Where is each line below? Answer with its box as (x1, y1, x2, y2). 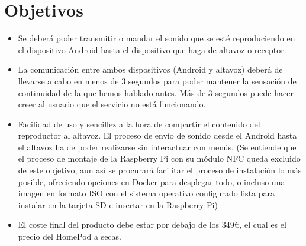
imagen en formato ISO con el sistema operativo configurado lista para (18, 187, 275, 199)
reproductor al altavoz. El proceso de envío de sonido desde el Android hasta (18, 129, 297, 142)
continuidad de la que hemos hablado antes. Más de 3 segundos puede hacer (18, 86, 294, 99)
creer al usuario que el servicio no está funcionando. (18, 98, 206, 110)
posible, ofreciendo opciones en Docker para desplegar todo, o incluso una (18, 175, 285, 188)
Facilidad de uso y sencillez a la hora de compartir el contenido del (18, 117, 260, 130)
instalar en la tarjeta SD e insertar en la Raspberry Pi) (18, 198, 218, 211)
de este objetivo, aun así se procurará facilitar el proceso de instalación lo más (18, 164, 302, 176)
